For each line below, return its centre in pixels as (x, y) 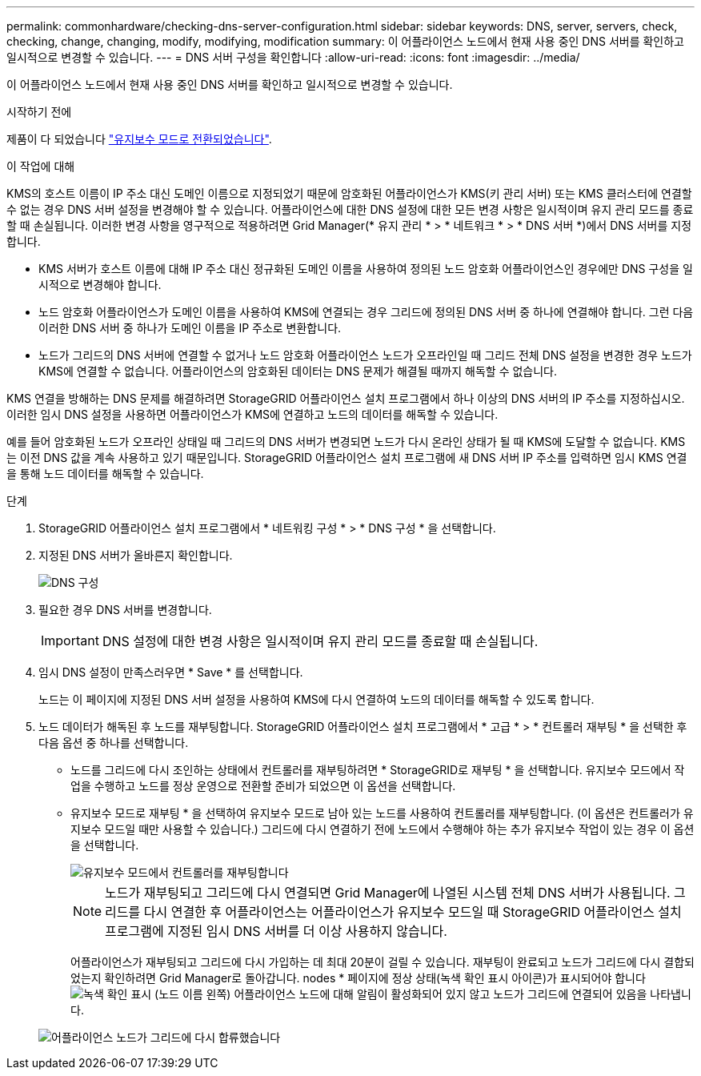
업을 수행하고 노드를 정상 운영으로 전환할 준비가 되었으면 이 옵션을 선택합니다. (263, 786)
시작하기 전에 (39, 112)
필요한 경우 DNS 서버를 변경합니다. (125, 610)
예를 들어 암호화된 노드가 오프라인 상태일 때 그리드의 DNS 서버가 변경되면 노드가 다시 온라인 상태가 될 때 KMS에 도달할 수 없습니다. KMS (346, 442)
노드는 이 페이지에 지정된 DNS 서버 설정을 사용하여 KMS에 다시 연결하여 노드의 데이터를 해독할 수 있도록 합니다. (316, 699)
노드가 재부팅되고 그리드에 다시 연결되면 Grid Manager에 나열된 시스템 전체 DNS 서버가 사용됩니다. (388, 893)
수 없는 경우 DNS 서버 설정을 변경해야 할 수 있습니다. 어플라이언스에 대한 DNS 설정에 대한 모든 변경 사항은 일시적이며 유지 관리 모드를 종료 (350, 209)
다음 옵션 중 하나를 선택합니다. (114, 743)
